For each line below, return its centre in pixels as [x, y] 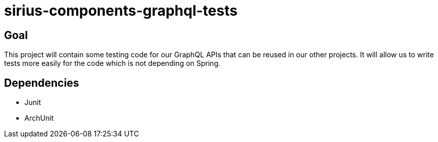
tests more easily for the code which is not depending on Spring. [112, 63]
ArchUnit [39, 118]
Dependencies [42, 83]
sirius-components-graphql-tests [121, 11]
